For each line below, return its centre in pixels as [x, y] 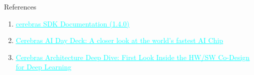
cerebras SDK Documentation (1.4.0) [72, 23]
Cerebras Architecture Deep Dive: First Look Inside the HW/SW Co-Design [133, 57]
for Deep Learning [43, 67]
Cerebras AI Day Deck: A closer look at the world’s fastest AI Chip [119, 40]
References [20, 6]
